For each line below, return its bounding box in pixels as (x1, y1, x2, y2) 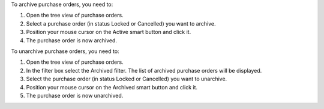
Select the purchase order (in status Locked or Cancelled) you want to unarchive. (26, 75, 227, 83)
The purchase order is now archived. (26, 36, 117, 44)
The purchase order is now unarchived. (26, 92, 124, 99)
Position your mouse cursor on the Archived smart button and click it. (26, 83, 198, 91)
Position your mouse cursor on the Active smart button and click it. (26, 29, 191, 36)
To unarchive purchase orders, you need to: (11, 48, 119, 55)
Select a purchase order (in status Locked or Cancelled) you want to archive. (26, 20, 216, 27)
